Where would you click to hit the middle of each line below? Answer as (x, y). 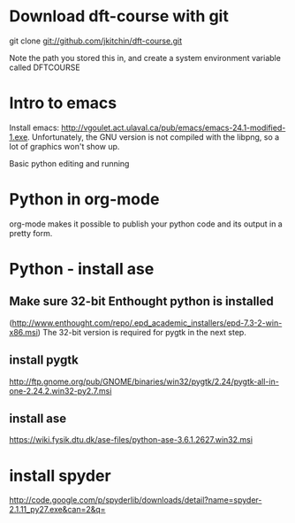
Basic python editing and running (69, 163)
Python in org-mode (84, 200)
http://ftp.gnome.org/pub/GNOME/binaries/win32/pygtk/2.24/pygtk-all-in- (144, 381)
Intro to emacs (63, 103)
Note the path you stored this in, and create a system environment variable (145, 58)
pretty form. (31, 233)
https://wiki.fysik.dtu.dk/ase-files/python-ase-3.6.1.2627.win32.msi (131, 440)
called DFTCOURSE (45, 67)
